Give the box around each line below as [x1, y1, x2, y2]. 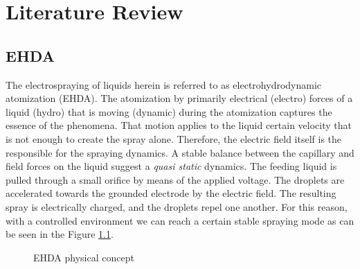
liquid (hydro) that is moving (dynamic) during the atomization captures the [6, 104, 332, 119]
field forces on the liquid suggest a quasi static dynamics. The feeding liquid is [6, 159, 337, 173]
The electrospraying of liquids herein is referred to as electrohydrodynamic [6, 77, 322, 92]
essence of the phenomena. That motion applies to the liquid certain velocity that [6, 118, 352, 132]
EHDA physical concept [33, 250, 134, 264]
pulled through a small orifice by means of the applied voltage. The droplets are [6, 172, 345, 186]
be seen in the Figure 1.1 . [6, 227, 114, 241]
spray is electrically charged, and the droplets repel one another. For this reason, [6, 199, 348, 214]
